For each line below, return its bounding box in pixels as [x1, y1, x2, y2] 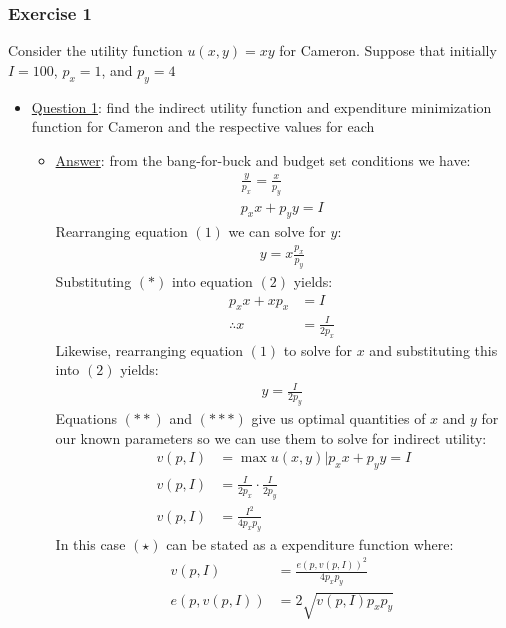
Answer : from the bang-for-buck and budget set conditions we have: [55, 149, 471, 170]
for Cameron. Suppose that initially [279, 40, 497, 61]
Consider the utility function [8, 40, 183, 61]
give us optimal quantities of [251, 408, 426, 429]
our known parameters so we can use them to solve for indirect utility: [55, 427, 487, 448]
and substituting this [369, 339, 498, 360]
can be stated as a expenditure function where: [166, 533, 454, 554]
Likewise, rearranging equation [55, 339, 244, 360]
